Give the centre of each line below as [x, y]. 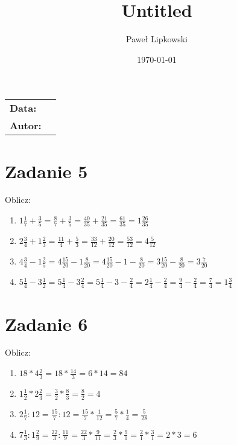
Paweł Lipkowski [157, 39]
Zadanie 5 [46, 171]
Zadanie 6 [46, 323]
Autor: [26, 126]
